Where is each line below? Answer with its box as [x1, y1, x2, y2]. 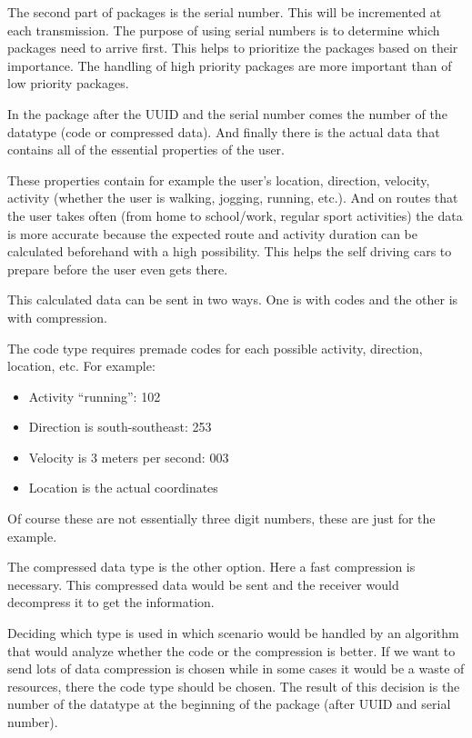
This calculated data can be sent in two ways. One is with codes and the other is [7, 290, 458, 309]
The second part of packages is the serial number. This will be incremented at [7, 3, 442, 21]
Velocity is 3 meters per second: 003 [28, 447, 229, 466]
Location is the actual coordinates [28, 478, 218, 497]
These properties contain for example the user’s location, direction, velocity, [7, 170, 430, 189]
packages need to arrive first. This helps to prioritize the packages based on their [7, 38, 458, 57]
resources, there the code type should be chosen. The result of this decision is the [7, 676, 460, 695]
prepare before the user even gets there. [7, 259, 228, 278]
